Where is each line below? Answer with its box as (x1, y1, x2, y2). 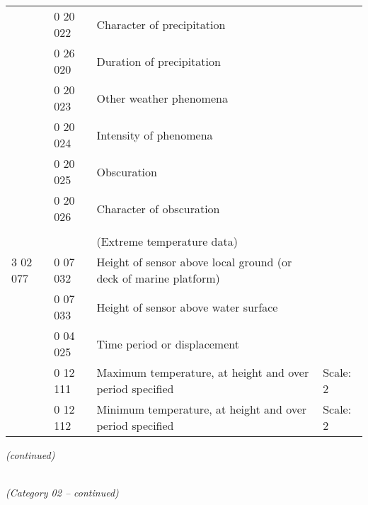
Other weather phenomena (96, 89, 228, 106)
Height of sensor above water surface (96, 298, 278, 315)
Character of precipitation (96, 16, 226, 33)
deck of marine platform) (96, 270, 220, 286)
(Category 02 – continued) (6, 485, 119, 500)
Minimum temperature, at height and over (96, 401, 307, 417)
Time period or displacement (96, 335, 239, 352)
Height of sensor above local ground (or (96, 254, 292, 270)
